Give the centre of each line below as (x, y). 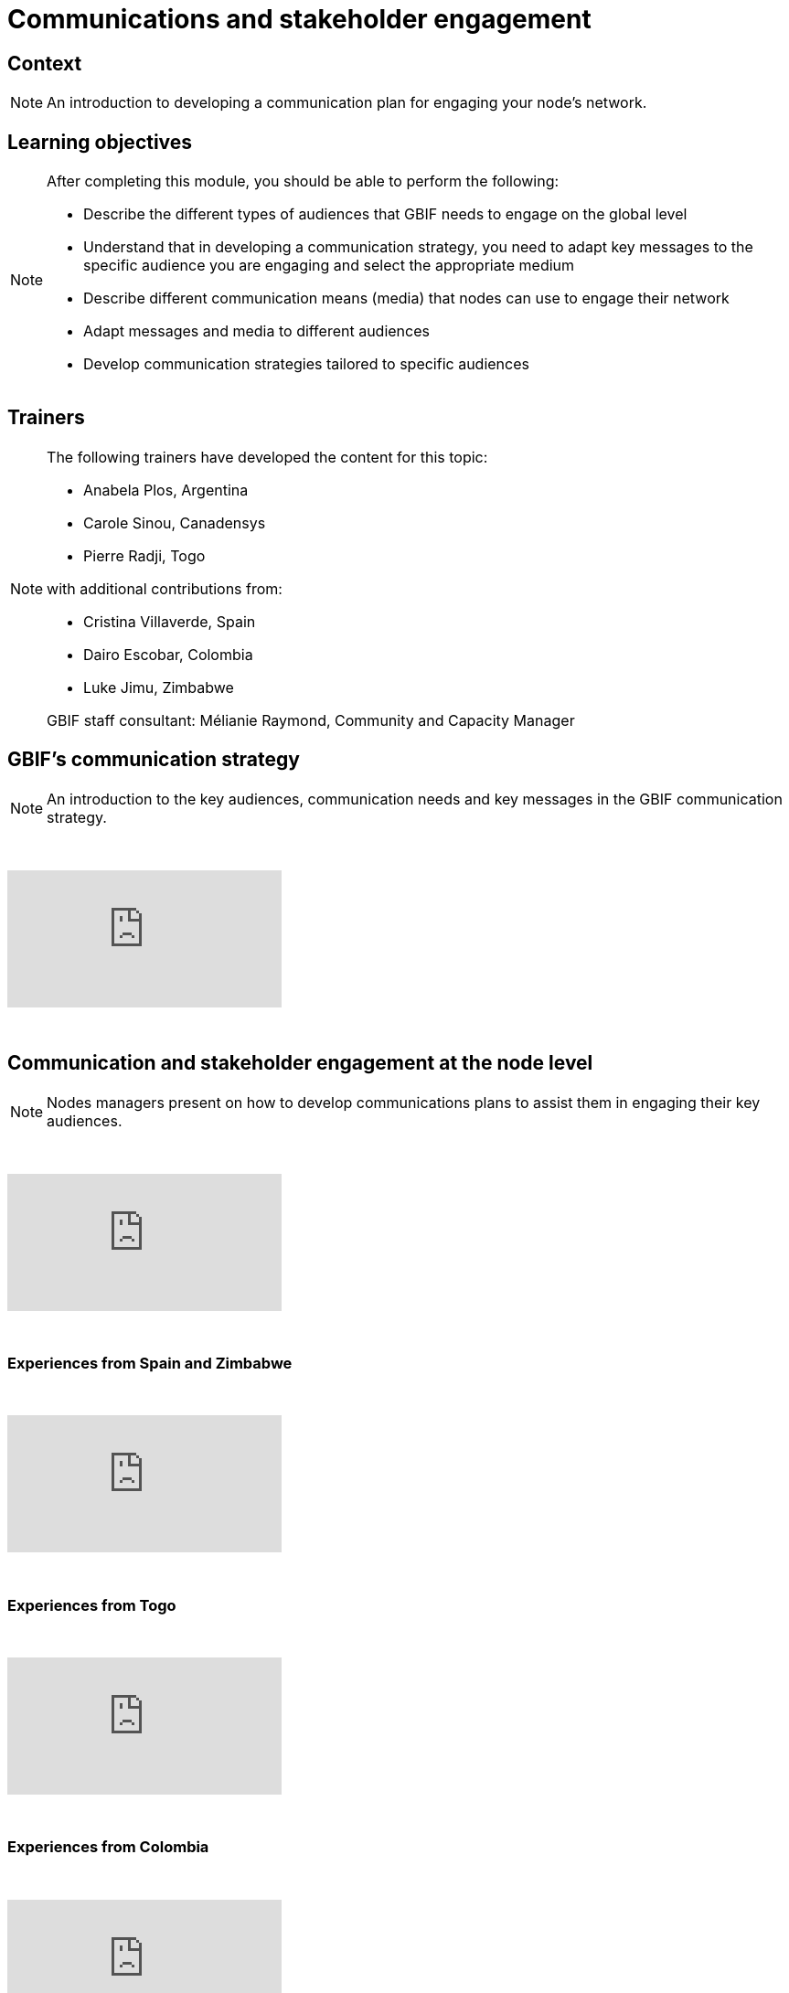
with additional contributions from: (165, 588)
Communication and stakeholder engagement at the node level (300, 1063)
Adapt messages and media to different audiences (256, 331)
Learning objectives (100, 142)
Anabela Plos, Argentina (166, 490)
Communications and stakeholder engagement (299, 19)
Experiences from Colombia (108, 1847)
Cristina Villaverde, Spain (170, 621)
